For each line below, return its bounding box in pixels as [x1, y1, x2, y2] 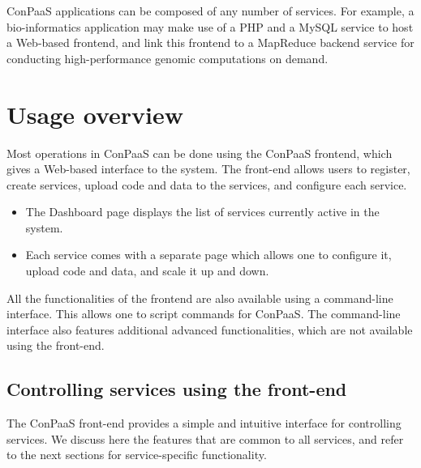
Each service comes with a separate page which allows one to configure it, [25, 246, 392, 263]
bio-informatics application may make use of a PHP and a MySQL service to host [6, 18, 414, 35]
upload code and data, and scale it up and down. [25, 262, 269, 279]
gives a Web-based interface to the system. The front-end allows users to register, [6, 160, 410, 177]
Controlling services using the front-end [6, 377, 347, 402]
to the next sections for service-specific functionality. [6, 446, 267, 463]
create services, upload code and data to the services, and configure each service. [6, 176, 407, 193]
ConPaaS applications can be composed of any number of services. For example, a [6, 2, 415, 19]
